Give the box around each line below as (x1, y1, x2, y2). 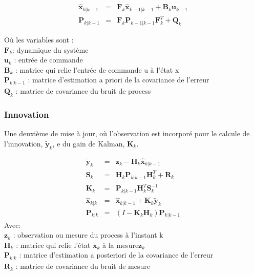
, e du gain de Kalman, (52, 138, 125, 149)
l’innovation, (4, 138, 43, 149)
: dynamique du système (12, 44, 89, 55)
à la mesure (102, 239, 139, 250)
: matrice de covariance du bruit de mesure (15, 261, 150, 271)
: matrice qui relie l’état (16, 239, 91, 250)
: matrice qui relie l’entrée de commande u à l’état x (15, 64, 179, 75)
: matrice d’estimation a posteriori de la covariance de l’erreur (19, 249, 214, 260)
